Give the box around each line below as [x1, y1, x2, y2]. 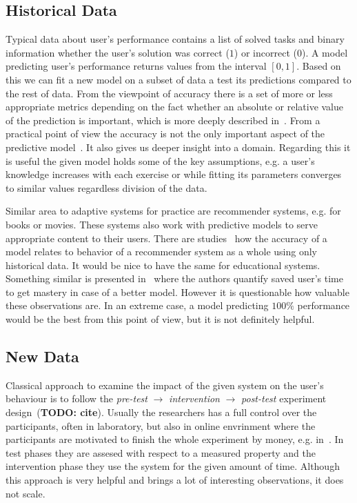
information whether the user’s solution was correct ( [6, 45, 229, 59]
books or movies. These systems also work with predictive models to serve [6, 217, 318, 231]
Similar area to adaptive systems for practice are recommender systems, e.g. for [6, 204, 341, 218]
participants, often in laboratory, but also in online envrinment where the [6, 418, 316, 433]
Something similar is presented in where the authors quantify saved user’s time [6, 271, 343, 286]
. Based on [296, 59, 341, 73]
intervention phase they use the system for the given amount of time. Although [6, 459, 340, 473]
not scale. [6, 486, 45, 500]
